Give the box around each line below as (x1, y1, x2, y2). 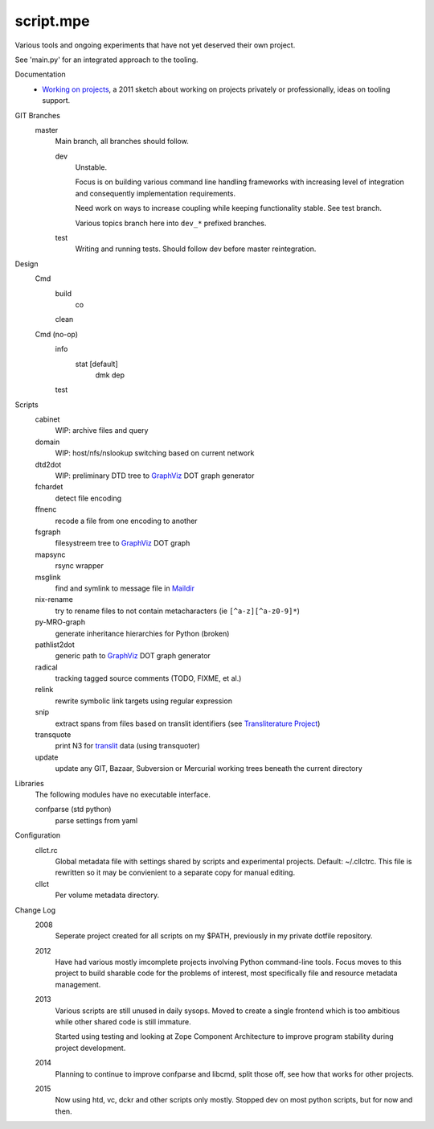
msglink (35, 572, 61, 582)
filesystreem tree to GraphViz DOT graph (55, 538, 190, 548)
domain (35, 437, 60, 447)
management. (55, 979, 101, 989)
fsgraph (35, 527, 61, 537)
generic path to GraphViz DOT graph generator (55, 651, 211, 661)
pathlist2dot (35, 640, 76, 649)
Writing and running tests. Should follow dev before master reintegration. (75, 244, 317, 253)
